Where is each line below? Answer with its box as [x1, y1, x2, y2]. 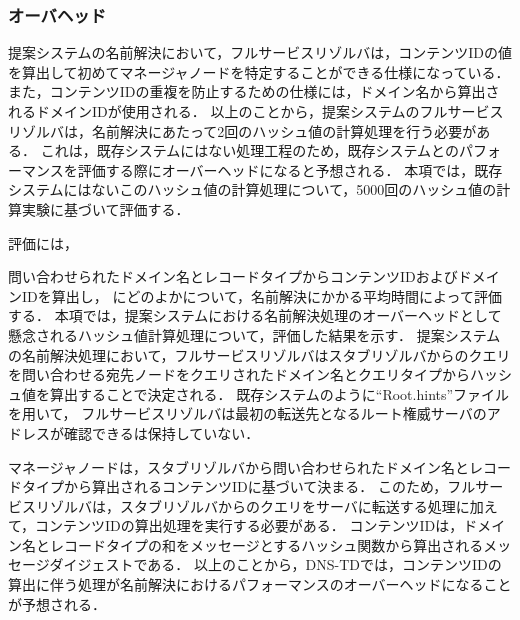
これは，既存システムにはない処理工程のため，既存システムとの [40, 140, 459, 161]
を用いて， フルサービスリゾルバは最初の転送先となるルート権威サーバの [8, 403, 487, 424]
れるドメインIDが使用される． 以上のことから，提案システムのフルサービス [8, 101, 504, 121]
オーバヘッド [8, 2, 106, 27]
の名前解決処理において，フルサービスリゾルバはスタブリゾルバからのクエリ [8, 344, 511, 365]
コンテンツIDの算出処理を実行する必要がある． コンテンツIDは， [35, 515, 464, 536]
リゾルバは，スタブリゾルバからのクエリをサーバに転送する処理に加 [35, 495, 484, 516]
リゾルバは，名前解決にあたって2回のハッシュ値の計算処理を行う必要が [8, 120, 477, 141]
